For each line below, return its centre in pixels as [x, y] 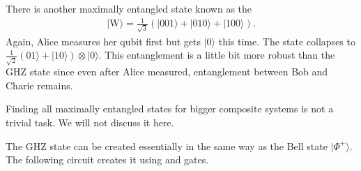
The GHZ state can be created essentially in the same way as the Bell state [167, 146]
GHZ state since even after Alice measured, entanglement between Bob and [167, 72]
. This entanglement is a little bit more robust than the [217, 55]
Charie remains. [39, 85]
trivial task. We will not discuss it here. [90, 122]
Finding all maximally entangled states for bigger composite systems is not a [170, 109]
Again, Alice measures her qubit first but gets [103, 41]
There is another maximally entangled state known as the [129, 8]
